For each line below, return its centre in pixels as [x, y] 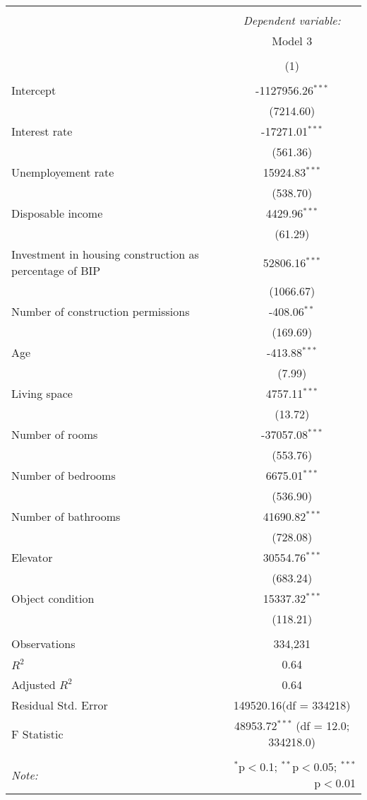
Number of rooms [55, 434]
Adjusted [34, 684]
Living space [42, 393]
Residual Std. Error [60, 705]
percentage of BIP [56, 270]
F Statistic [37, 734]
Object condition [53, 598]
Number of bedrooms [64, 475]
